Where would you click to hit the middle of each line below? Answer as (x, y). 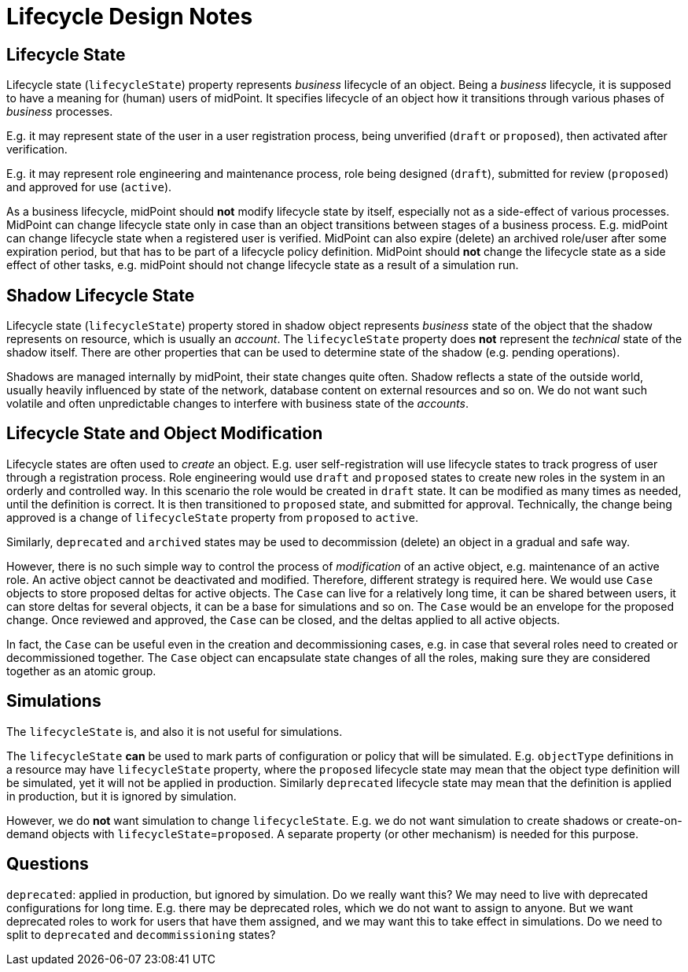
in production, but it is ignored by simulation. (121, 796)
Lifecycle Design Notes (130, 17)
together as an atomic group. (81, 671)
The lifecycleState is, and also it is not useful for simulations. (175, 731)
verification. (37, 150)
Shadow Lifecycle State (101, 295)
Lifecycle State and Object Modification (165, 434)
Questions (48, 864)
